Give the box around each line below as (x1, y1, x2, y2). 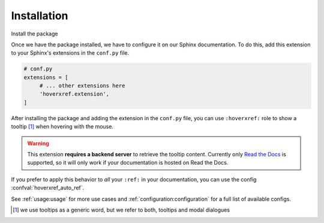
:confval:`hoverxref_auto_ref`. (11, 184, 85, 192)
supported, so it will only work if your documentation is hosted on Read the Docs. (27, 159, 229, 166)
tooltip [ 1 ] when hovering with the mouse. (11, 123, 114, 130)
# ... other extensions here (39, 82, 125, 90)
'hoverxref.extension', (39, 91, 110, 97)
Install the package (11, 30, 58, 37)
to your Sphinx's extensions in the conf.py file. (11, 49, 130, 57)
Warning (27, 139, 49, 147)
